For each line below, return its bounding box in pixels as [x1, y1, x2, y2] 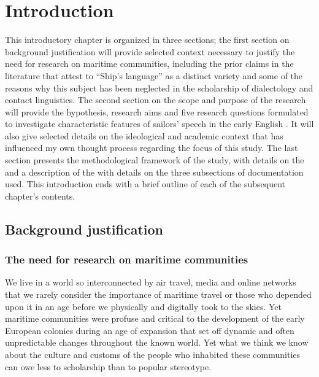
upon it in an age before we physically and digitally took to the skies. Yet [5, 300, 282, 313]
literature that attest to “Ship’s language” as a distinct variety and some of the [5, 69, 303, 82]
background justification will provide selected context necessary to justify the [5, 45, 295, 58]
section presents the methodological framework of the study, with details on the [5, 154, 304, 166]
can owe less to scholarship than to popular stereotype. [5, 360, 212, 373]
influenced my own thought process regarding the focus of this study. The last [5, 141, 298, 154]
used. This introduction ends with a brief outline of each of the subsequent [5, 177, 286, 190]
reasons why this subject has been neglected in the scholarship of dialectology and [5, 81, 313, 94]
